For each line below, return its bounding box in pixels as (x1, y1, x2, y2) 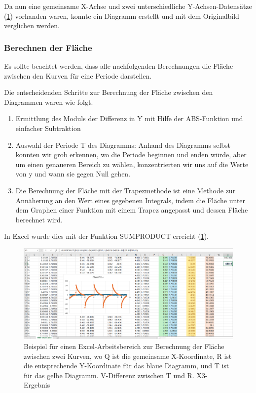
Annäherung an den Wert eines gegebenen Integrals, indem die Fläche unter (15, 195, 246, 205)
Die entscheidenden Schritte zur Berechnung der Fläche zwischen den (4, 87, 213, 97)
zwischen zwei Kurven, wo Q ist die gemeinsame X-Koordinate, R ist (24, 350, 232, 361)
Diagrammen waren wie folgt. (4, 96, 93, 107)
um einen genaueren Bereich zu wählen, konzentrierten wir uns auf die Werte (15, 159, 249, 169)
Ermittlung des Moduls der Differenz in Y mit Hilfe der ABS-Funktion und (15, 113, 243, 124)
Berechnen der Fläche (4, 41, 92, 53)
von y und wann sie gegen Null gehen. (15, 169, 131, 179)
